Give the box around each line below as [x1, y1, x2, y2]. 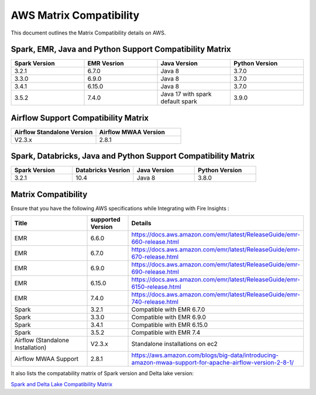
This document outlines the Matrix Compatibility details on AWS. [11, 29, 166, 36]
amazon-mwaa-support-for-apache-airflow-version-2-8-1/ [131, 359, 294, 367]
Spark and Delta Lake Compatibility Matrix [11, 380, 113, 387]
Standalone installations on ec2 [131, 340, 218, 348]
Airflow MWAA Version [99, 128, 165, 136]
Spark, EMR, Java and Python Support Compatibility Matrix [11, 44, 231, 54]
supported [90, 215, 121, 224]
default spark [160, 97, 197, 105]
